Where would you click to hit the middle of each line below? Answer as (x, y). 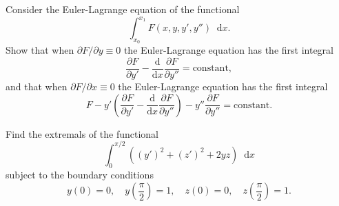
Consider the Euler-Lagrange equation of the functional (123, 9)
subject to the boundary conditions (80, 175)
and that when (37, 86)
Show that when (40, 50)
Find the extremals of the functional (82, 133)
